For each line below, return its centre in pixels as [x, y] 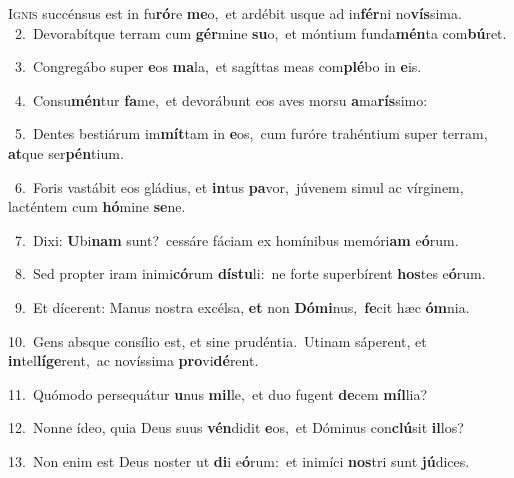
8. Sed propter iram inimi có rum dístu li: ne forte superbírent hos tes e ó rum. [250, 273]
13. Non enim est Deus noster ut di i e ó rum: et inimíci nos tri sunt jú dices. [239, 460]
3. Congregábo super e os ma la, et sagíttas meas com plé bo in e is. [218, 66]
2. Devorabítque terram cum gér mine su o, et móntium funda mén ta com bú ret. [260, 32]
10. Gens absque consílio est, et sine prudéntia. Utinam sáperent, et [217, 340]
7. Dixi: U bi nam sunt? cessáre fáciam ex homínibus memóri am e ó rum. [236, 239]
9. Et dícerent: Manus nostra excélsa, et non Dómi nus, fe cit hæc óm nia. [242, 306]
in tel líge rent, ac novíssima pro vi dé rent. [133, 360]
